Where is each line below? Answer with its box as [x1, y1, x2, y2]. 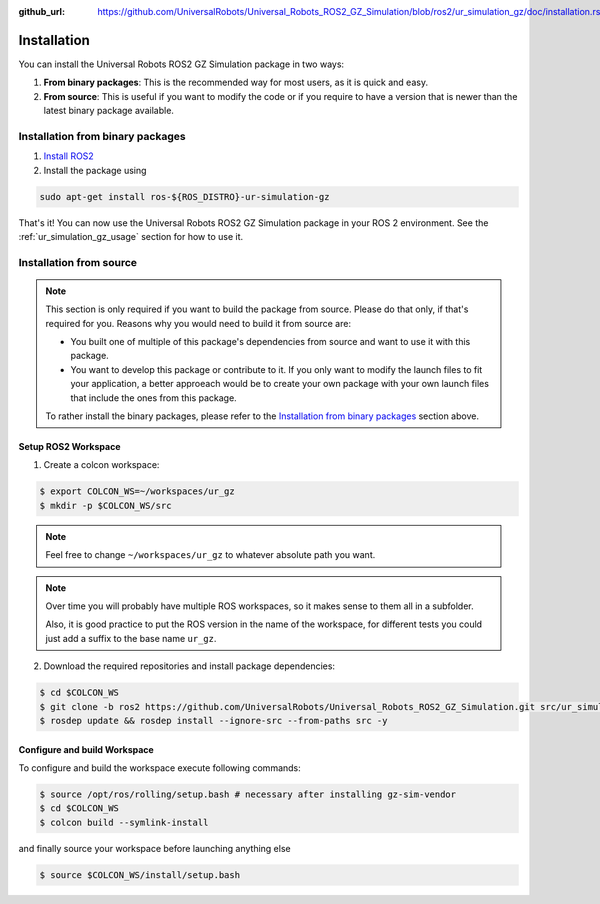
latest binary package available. [43, 105, 175, 117]
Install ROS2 [43, 150, 94, 162]
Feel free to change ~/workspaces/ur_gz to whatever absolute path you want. [45, 549, 376, 561]
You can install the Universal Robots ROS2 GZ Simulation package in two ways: [18, 58, 345, 70]
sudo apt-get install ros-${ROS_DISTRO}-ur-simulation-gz [39, 191, 330, 202]
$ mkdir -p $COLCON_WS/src [39, 500, 172, 511]
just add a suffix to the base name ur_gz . [45, 632, 217, 644]
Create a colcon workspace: [43, 459, 160, 471]
